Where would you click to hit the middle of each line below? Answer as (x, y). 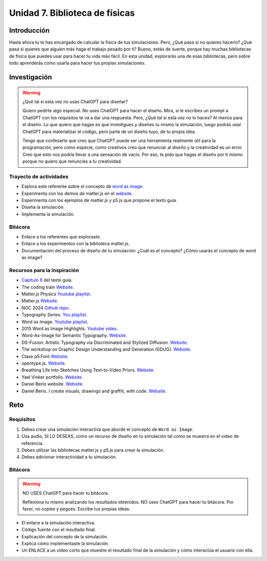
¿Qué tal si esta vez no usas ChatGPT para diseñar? (75, 102)
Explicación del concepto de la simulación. (65, 536)
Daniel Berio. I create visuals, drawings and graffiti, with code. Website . (94, 391)
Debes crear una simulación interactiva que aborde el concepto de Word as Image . (108, 429)
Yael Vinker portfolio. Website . (52, 377)
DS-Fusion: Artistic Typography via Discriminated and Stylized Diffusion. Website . (105, 342)
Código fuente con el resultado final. (59, 530)
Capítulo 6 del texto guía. (47, 280)
